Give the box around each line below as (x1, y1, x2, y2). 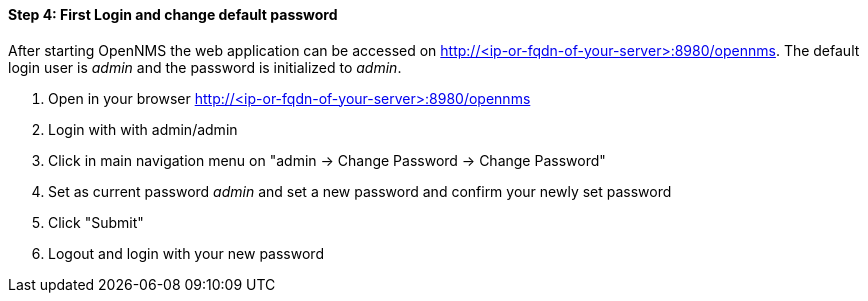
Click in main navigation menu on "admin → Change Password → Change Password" (48, 151, 606, 169)
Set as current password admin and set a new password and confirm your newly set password (48, 182, 672, 200)
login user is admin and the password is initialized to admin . (8, 58, 402, 76)
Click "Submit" (48, 213, 144, 231)
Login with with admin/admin (48, 120, 238, 138)
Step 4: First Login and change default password (8, 6, 338, 23)
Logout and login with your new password (48, 244, 324, 262)
